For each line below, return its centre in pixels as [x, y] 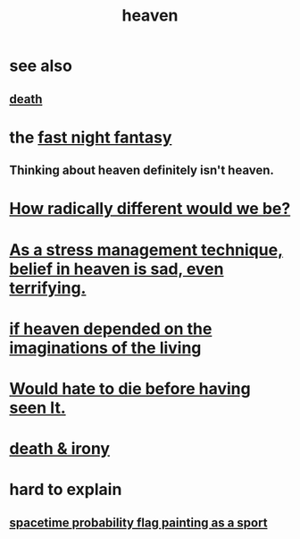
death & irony [59, 449]
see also [41, 66]
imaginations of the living [105, 348]
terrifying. [48, 288]
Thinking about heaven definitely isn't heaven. [142, 171]
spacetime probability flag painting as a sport [138, 522]
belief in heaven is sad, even [117, 269]
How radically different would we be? [150, 209]
